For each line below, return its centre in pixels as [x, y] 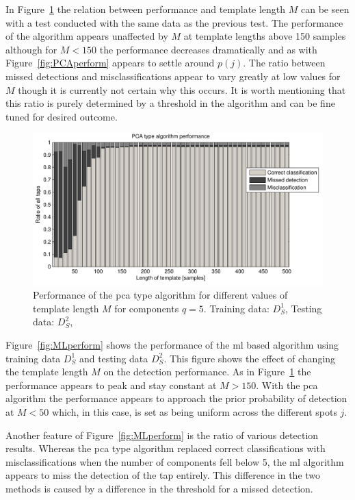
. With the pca [287, 385]
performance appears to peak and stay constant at [111, 385]
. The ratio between [284, 63]
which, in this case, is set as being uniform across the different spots [195, 412]
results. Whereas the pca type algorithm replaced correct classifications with [166, 448]
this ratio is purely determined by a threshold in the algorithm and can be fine [170, 103]
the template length [47, 372]
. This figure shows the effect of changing [250, 358]
